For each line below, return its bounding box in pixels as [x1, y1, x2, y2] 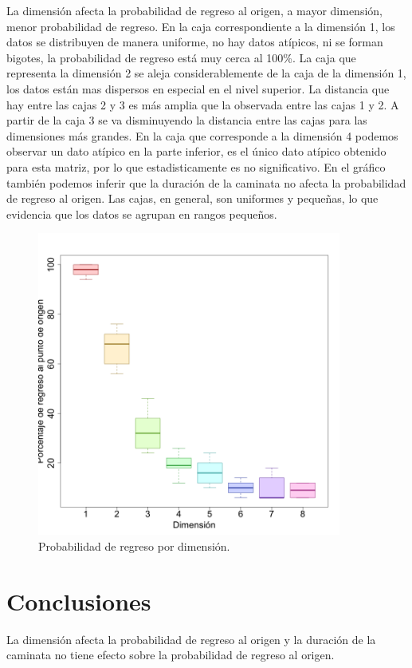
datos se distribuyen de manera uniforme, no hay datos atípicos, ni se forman [6, 34, 383, 50]
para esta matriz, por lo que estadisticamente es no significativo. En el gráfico [6, 158, 386, 175]
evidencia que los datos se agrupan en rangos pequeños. [6, 205, 277, 222]
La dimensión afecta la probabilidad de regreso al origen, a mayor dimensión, [6, 2, 383, 18]
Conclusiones [6, 584, 151, 617]
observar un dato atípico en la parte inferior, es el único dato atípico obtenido [6, 143, 386, 160]
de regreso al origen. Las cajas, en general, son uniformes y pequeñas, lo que [6, 190, 379, 207]
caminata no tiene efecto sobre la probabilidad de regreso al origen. [6, 646, 335, 663]
